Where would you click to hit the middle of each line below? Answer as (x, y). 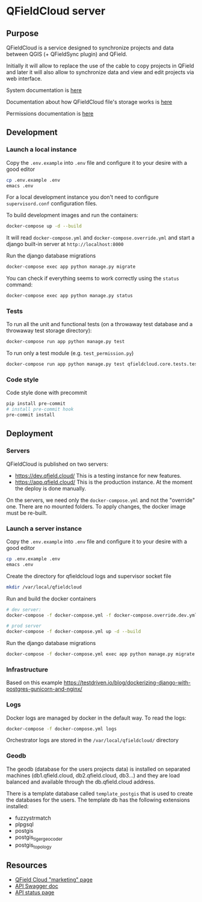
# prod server (24, 626)
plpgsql (24, 824)
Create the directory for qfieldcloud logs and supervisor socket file (89, 576)
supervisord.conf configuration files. (52, 203)
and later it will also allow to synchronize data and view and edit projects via (100, 72)
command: (20, 285)
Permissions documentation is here (50, 113)
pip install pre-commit (36, 404)
